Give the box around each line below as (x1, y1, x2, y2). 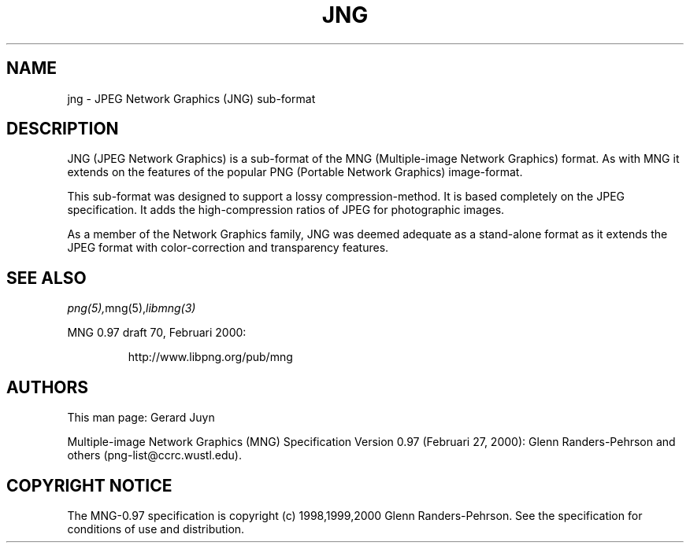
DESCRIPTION (6, 119, 119, 139)
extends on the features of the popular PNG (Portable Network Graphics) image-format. (67, 165, 523, 179)
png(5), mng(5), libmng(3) (67, 301, 196, 315)
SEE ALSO (6, 267, 87, 288)
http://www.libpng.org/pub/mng (128, 350, 293, 364)
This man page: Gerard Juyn (67, 411, 215, 425)
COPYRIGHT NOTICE (6, 475, 172, 496)
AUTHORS (6, 377, 89, 397)
